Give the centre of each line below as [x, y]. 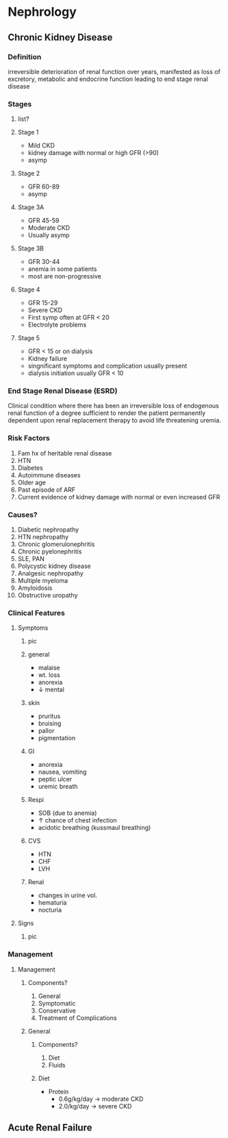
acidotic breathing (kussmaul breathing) [94, 828]
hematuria [52, 903]
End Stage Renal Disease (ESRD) [63, 391]
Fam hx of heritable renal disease [65, 453]
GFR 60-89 [44, 187]
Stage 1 [28, 132]
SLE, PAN [31, 559]
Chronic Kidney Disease [60, 37]
